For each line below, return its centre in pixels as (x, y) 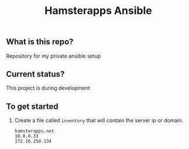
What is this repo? (40, 42)
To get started (32, 106)
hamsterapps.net (34, 131)
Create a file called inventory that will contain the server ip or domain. (99, 120)
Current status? (35, 74)
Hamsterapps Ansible (98, 11)
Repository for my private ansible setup (54, 56)
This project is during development (48, 88)
